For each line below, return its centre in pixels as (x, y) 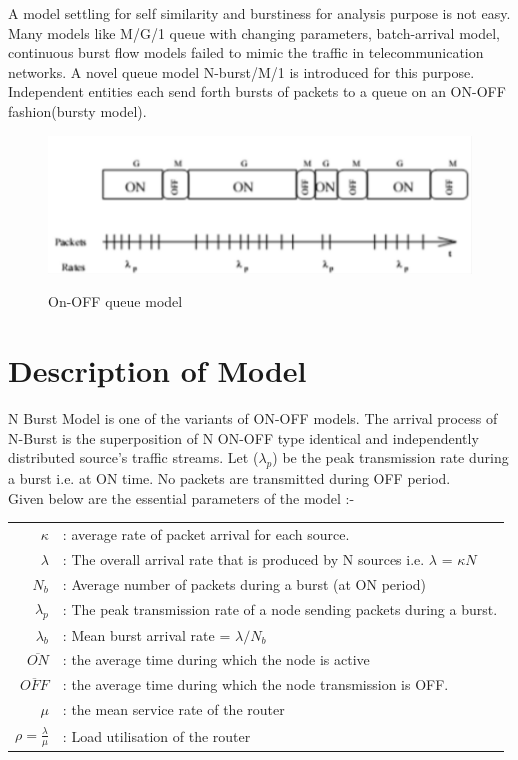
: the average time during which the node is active (216, 659)
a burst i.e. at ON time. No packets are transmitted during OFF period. (229, 478)
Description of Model (157, 370)
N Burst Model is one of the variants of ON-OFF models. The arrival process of (253, 418)
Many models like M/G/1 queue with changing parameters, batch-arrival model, (254, 32)
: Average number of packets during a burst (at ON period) (244, 583)
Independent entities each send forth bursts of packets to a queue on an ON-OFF (257, 91)
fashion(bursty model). (77, 110)
